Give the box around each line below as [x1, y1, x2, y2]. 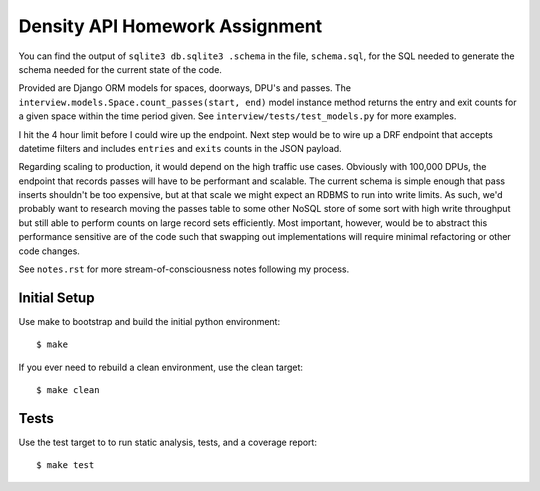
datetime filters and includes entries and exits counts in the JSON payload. [18, 142, 342, 154]
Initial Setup [18, 289, 95, 306]
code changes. [18, 245, 80, 257]
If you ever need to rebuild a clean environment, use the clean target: [18, 361, 304, 373]
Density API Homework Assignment [18, 15, 323, 37]
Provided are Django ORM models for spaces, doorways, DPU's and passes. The [18, 82, 352, 94]
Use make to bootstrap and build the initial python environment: [18, 315, 280, 327]
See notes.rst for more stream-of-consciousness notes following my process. [18, 263, 350, 275]
